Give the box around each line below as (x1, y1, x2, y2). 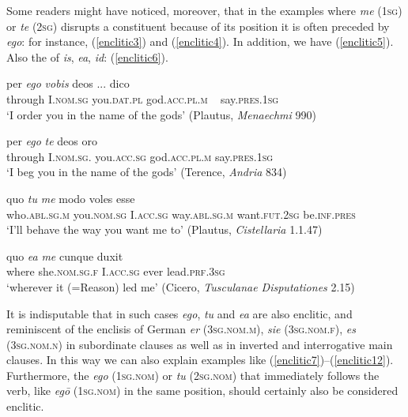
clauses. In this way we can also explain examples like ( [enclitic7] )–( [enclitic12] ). (6, 351, 394, 368)
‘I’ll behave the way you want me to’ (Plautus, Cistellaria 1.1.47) (6, 221, 323, 238)
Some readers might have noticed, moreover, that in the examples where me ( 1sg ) (6, 2, 402, 18)
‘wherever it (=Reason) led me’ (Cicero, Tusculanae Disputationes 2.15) (6, 278, 355, 295)
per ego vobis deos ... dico (6, 75, 130, 92)
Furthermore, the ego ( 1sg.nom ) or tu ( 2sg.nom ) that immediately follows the (6, 366, 380, 383)
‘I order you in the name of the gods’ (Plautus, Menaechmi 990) (6, 106, 316, 122)
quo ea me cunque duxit (6, 247, 123, 264)
